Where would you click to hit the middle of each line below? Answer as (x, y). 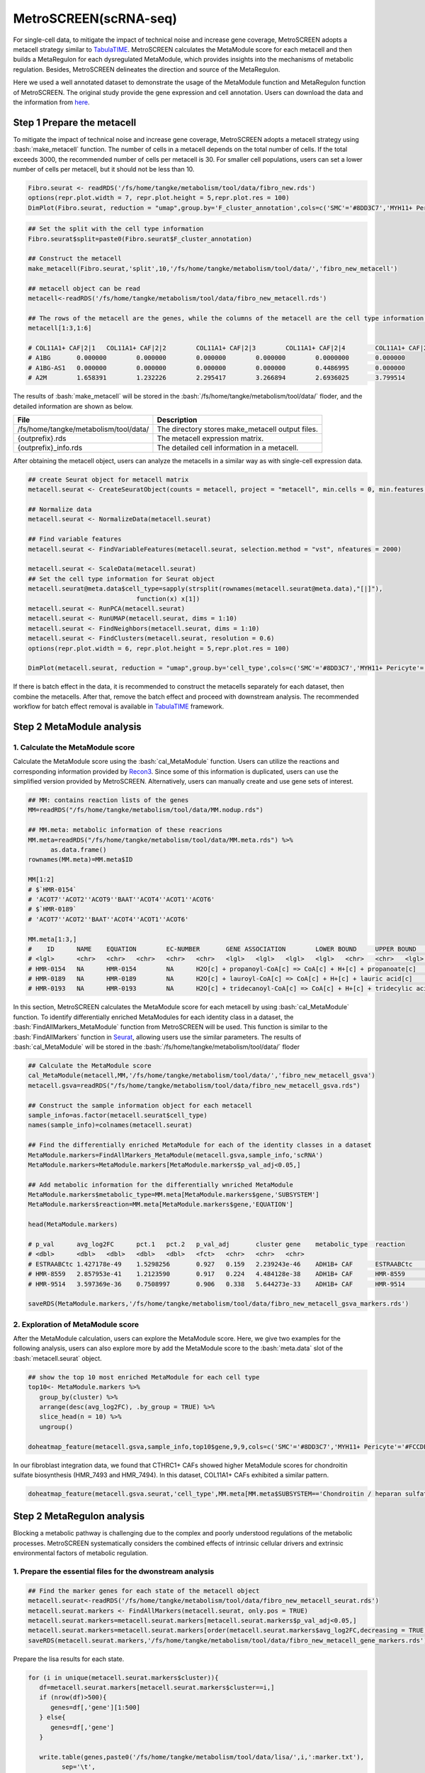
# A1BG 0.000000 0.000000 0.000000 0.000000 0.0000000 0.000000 (216, 358)
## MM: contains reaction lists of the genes (108, 800)
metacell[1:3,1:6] (60, 328)
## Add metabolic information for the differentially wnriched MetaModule (161, 1185)
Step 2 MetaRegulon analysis (79, 1517)
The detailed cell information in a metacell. (228, 448)
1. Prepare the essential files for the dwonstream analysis (114, 1571)
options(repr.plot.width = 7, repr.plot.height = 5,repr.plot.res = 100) (159, 198)
